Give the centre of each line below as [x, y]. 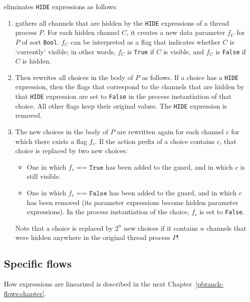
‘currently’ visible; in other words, [66, 51]
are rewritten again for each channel [170, 131]
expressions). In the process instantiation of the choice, [108, 212]
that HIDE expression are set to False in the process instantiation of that [123, 96]
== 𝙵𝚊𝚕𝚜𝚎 [92, 193]
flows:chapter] [24, 293]
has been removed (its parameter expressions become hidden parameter [132, 202]
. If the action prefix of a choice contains [155, 141]
